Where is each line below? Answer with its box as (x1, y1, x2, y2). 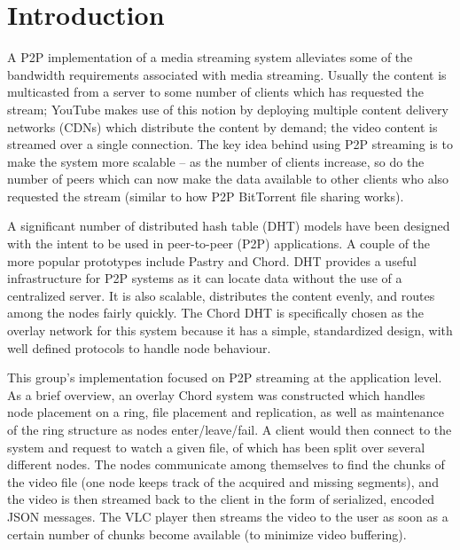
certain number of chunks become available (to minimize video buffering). (7, 524, 407, 543)
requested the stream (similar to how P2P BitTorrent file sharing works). (7, 186, 404, 205)
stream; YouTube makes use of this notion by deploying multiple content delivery (7, 99, 448, 118)
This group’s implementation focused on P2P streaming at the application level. (7, 368, 442, 387)
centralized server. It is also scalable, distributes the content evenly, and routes (7, 286, 435, 304)
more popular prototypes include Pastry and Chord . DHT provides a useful (7, 251, 417, 270)
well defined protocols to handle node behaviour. (7, 338, 271, 357)
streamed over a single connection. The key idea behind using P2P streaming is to (7, 135, 453, 153)
